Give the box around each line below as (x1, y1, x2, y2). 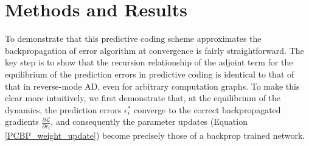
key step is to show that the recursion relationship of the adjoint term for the (5, 56, 293, 68)
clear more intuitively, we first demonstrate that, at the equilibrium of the (5, 91, 281, 104)
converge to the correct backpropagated (133, 103, 281, 116)
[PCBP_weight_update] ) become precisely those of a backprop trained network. (5, 129, 305, 142)
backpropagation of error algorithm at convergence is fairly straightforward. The (5, 44, 304, 56)
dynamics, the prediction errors (5, 103, 122, 116)
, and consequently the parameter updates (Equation (50, 115, 248, 128)
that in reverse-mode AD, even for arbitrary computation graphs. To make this (5, 79, 300, 92)
